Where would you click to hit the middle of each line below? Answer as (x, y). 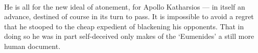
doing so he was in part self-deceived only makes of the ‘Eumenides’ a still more (129, 36)
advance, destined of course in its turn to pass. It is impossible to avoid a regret (129, 16)
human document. (32, 46)
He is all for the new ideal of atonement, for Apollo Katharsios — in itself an (125, 6)
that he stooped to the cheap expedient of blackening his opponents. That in (124, 26)
